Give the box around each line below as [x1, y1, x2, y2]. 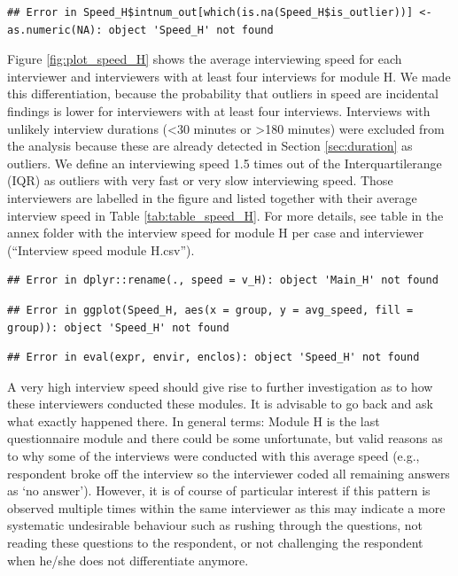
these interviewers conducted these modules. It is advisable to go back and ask [7, 394, 433, 413]
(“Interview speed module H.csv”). [7, 240, 195, 259]
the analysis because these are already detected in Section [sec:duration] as [7, 136, 413, 155]
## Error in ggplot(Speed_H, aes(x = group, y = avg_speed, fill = [7, 303, 414, 316]
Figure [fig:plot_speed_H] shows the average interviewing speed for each [7, 50, 402, 68]
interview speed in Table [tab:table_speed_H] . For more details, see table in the [7, 206, 444, 224]
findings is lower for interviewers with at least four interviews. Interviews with [7, 101, 431, 120]
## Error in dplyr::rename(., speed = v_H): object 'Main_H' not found [7, 274, 439, 287]
